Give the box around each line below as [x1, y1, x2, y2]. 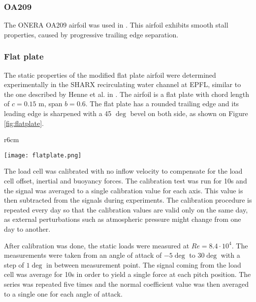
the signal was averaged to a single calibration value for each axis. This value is [4, 185, 243, 195]
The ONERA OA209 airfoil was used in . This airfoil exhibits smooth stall [4, 20, 228, 30]
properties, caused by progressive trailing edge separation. [4, 29, 179, 39]
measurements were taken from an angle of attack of [4, 250, 162, 260]
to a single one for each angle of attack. [4, 288, 123, 299]
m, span [38, 98, 63, 109]
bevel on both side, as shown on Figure [130, 108, 248, 118]
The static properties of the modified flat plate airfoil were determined [4, 69, 216, 80]
